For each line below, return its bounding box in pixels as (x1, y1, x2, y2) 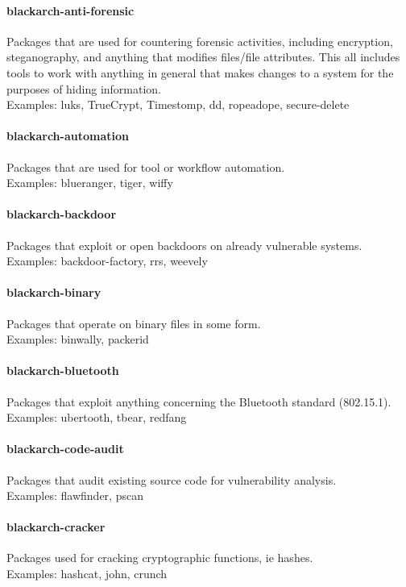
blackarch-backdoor (6, 206, 117, 223)
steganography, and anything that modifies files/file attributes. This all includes (6, 48, 400, 65)
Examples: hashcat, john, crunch (6, 565, 168, 582)
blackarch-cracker (6, 518, 106, 535)
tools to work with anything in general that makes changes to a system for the (6, 64, 394, 81)
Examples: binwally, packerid (6, 331, 149, 348)
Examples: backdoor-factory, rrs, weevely (6, 252, 208, 269)
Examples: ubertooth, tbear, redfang (6, 409, 187, 426)
